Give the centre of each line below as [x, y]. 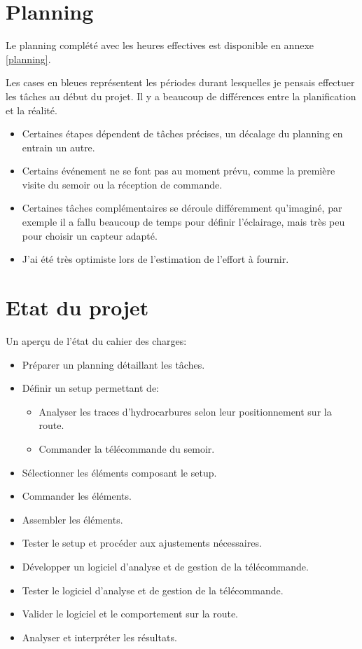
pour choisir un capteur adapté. [90, 235]
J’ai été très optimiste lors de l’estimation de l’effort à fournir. [155, 259]
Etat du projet [77, 307]
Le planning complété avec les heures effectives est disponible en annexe [160, 45]
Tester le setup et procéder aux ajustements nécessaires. [142, 543]
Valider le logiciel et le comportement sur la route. [130, 614]
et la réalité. [32, 110]
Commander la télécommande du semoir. [127, 448]
